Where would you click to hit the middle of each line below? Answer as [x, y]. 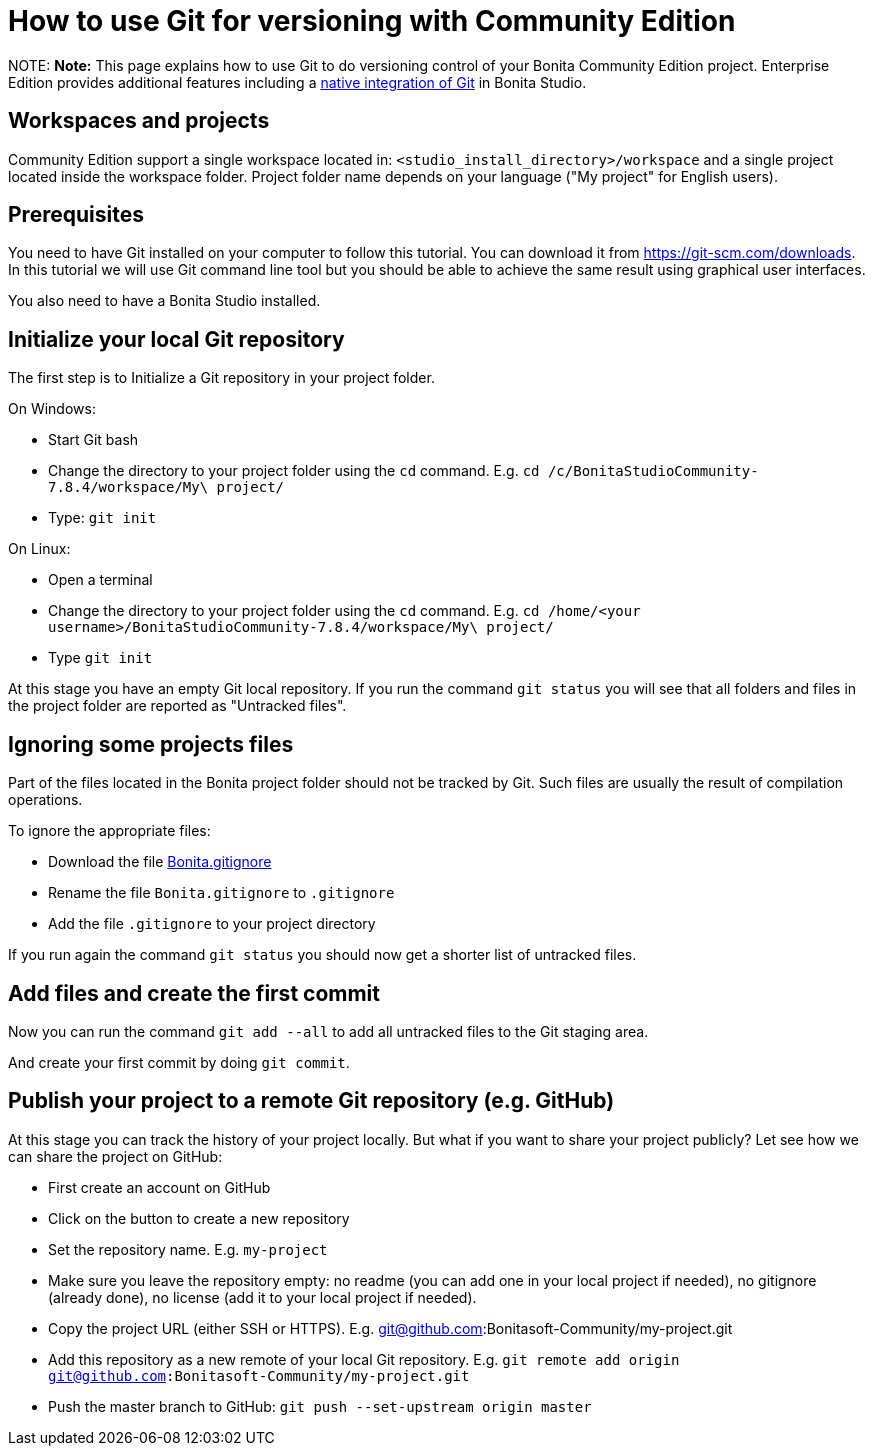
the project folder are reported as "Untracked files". [177, 706]
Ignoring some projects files [151, 744]
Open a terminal [100, 580]
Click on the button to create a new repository [199, 1218]
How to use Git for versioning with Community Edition [372, 21]
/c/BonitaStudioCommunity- [653, 471]
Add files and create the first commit [194, 993]
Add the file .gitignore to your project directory [212, 924]
